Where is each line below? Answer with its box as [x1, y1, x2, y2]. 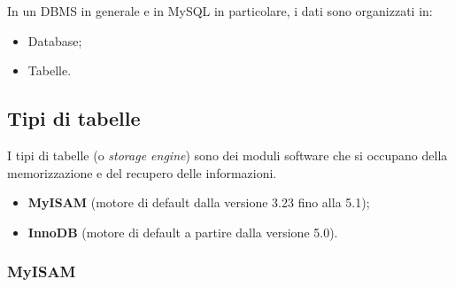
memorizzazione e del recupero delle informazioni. [7, 163, 277, 182]
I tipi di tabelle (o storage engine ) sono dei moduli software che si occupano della [7, 145, 448, 164]
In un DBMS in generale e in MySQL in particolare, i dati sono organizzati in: [7, 2, 433, 19]
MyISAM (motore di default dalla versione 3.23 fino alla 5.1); [27, 193, 370, 212]
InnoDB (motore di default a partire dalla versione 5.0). [27, 222, 338, 241]
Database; [27, 31, 82, 50]
